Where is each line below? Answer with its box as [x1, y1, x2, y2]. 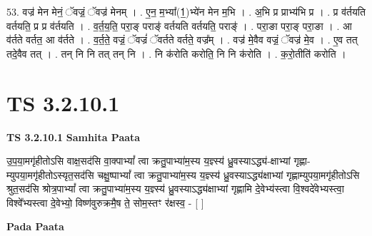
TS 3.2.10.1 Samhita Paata [6, 129, 141, 144]
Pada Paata [6, 219, 64, 234]
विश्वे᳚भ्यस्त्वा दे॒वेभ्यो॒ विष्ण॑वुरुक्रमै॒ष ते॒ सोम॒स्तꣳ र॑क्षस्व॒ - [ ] [6, 195, 204, 210]
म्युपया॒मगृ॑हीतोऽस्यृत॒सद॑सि [6, 167, 94, 182]
